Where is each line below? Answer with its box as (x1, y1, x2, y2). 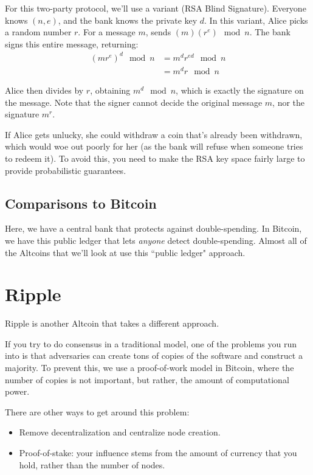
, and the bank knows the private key (58, 13, 198, 26)
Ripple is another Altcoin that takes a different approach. (5, 317, 219, 330)
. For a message (78, 26, 136, 38)
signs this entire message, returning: (5, 37, 139, 50)
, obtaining (90, 84, 131, 97)
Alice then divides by (5, 84, 84, 97)
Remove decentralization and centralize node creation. (19, 426, 221, 439)
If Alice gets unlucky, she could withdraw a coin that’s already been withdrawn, (5, 128, 303, 140)
